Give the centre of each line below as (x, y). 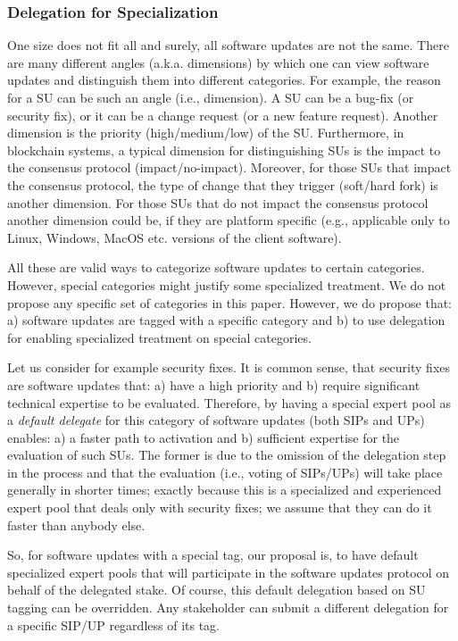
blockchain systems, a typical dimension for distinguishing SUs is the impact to (224, 150)
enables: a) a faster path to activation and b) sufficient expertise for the (204, 437)
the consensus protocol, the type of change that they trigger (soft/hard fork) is (223, 184)
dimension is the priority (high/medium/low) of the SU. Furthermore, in (206, 133)
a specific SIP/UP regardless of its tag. (113, 624)
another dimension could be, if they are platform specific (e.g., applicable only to (229, 220)
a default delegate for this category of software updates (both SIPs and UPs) (216, 420)
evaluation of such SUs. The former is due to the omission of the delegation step (227, 455)
